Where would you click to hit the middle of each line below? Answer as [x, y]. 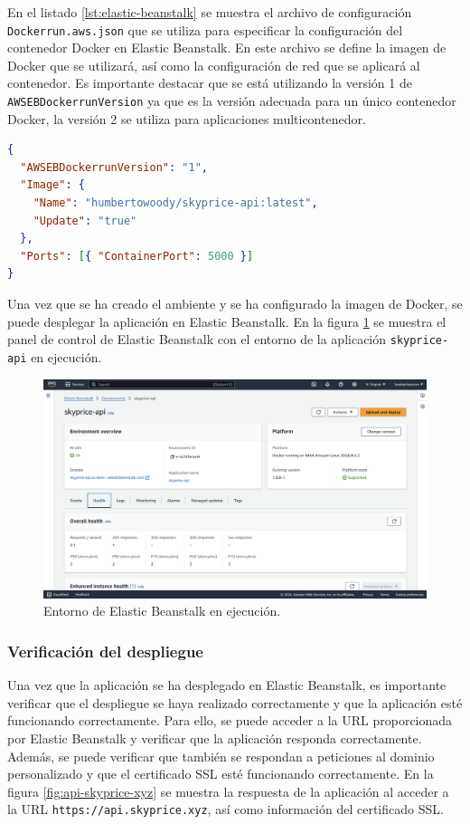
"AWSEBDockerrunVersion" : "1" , [114, 167]
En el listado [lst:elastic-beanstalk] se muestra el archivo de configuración [210, 12]
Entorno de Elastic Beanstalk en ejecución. [162, 611]
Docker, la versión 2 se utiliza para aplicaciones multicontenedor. [187, 118]
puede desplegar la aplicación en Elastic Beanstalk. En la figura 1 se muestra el [227, 321]
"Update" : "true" [85, 220]
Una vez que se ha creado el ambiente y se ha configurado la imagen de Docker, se [235, 304]
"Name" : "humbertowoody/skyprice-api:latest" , [175, 203]
